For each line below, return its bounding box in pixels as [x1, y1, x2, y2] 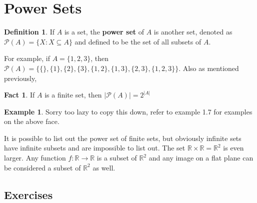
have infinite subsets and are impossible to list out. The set [4, 142, 185, 153]
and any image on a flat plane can [148, 152, 253, 163]
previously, [4, 72, 37, 83]
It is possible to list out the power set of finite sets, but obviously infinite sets [4, 132, 241, 143]
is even [223, 142, 244, 153]
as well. [92, 162, 115, 172]
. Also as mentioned [178, 62, 239, 73]
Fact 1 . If [4, 89, 35, 100]
